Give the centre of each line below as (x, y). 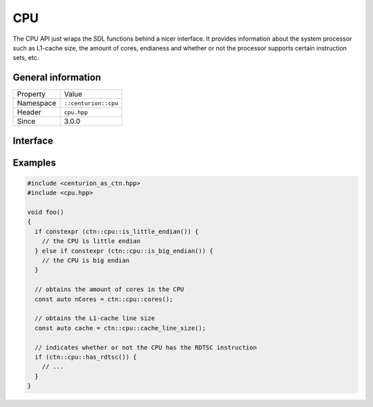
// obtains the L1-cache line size (95, 318)
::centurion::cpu (91, 103)
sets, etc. (26, 58)
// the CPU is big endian (86, 260)
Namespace (37, 103)
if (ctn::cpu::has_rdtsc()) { (86, 357)
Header (29, 112)
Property (31, 95)
